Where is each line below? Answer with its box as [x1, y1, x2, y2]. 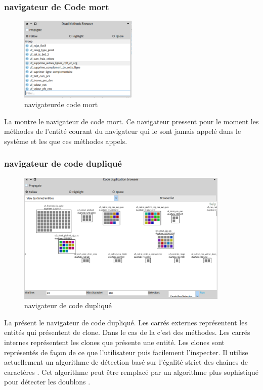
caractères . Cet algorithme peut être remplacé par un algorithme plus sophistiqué [4, 366, 259, 377]
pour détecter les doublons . [4, 376, 91, 387]
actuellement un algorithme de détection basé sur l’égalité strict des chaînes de [4, 357, 248, 367]
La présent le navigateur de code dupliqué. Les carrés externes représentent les [4, 317, 247, 327]
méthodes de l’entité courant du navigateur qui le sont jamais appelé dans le [4, 126, 241, 136]
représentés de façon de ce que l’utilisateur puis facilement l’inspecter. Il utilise [4, 347, 248, 357]
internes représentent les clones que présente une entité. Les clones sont [4, 336, 225, 347]
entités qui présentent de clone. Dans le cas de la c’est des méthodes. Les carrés [4, 327, 250, 337]
